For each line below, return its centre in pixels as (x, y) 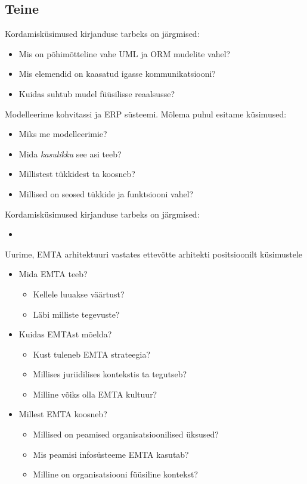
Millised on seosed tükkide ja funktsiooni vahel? (106, 193)
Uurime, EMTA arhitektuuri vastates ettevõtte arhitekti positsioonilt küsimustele (153, 254)
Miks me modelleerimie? (63, 134)
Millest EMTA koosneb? (63, 414)
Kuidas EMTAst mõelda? (65, 334)
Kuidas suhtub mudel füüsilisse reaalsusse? (97, 93)
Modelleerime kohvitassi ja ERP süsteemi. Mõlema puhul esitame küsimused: (146, 114)
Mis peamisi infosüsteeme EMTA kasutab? (111, 454)
